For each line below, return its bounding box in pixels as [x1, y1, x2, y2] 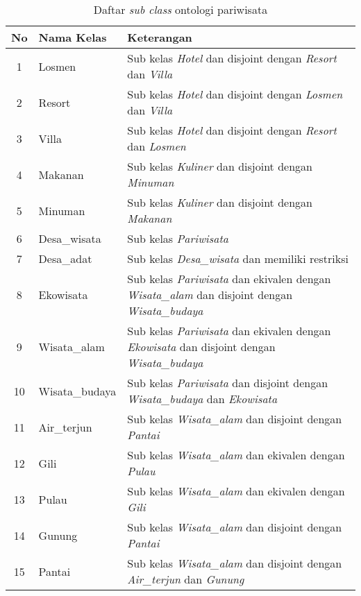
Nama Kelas [38, 29, 107, 45]
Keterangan [127, 29, 192, 45]
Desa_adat [38, 250, 92, 266]
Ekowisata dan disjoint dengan [127, 339, 276, 355]
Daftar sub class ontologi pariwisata [93, 1, 268, 17]
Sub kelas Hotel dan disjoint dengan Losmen [127, 86, 343, 102]
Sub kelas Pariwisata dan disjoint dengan [127, 375, 328, 391]
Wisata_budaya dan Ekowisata [127, 391, 278, 407]
